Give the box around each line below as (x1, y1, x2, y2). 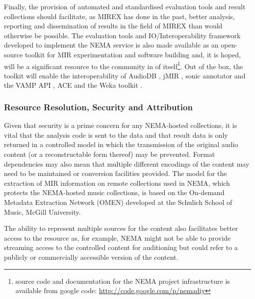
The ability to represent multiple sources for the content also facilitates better (4, 223, 238, 233)
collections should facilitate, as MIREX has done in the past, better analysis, (4, 11, 235, 21)
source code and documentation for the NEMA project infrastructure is (15, 275, 230, 286)
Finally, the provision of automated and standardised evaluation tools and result (4, 1, 246, 11)
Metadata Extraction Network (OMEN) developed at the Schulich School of (4, 197, 232, 207)
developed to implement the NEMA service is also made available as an (4, 40, 219, 50)
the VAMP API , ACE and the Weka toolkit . (4, 80, 143, 90)
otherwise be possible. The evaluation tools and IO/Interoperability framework (4, 30, 241, 40)
